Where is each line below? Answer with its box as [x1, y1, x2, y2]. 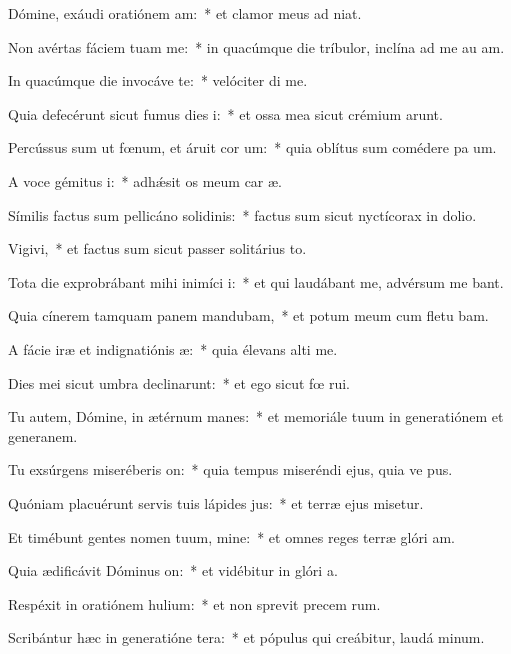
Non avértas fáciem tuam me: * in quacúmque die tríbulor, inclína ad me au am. [8, 36, 505, 57]
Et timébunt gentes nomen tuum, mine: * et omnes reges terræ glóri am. [8, 526, 455, 547]
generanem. [8, 425, 78, 446]
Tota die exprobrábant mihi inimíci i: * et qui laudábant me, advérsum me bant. [8, 271, 504, 292]
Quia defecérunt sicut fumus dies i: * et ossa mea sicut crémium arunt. [8, 103, 443, 124]
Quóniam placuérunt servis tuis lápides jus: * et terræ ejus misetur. [8, 492, 424, 513]
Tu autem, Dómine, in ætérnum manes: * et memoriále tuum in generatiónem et [8, 406, 504, 427]
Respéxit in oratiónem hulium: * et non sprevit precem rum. [8, 593, 381, 614]
